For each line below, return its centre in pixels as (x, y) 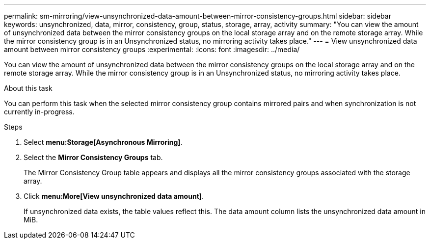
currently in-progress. (39, 112)
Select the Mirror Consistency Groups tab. (93, 157)
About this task (28, 88)
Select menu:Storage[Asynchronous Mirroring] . (103, 142)
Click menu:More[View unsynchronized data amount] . (114, 196)
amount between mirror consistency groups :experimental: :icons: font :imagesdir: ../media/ (152, 49)
